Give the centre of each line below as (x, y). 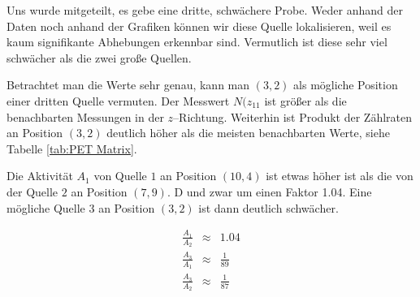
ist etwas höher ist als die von (340, 176)
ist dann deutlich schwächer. (268, 207)
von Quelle (120, 176)
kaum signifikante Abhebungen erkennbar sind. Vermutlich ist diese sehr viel (197, 42)
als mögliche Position (346, 85)
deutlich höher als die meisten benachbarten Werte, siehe (248, 133)
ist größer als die (305, 100)
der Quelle (32, 191)
